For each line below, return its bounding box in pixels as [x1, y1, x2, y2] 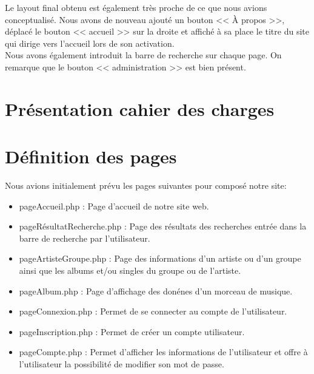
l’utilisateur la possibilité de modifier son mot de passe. [19, 358, 224, 370]
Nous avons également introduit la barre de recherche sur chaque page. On [5, 49, 282, 61]
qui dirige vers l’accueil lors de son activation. [5, 36, 175, 49]
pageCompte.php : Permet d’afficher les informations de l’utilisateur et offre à [19, 345, 308, 358]
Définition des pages [5, 144, 177, 169]
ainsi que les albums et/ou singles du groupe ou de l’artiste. [19, 264, 241, 277]
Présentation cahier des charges [5, 96, 275, 121]
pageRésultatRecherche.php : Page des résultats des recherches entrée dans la [19, 220, 307, 233]
